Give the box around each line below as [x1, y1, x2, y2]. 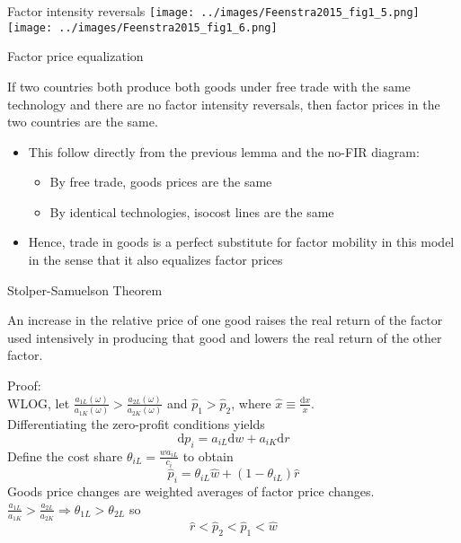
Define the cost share [7, 446, 123, 465]
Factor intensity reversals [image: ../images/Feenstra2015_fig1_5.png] [7, 2, 420, 20]
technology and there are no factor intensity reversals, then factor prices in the [7, 94, 440, 113]
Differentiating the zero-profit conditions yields [7, 415, 265, 434]
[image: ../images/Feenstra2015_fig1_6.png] [7, 21, 278, 34]
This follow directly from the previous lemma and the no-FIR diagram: [28, 142, 420, 161]
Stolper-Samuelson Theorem [7, 280, 163, 299]
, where [231, 393, 271, 412]
